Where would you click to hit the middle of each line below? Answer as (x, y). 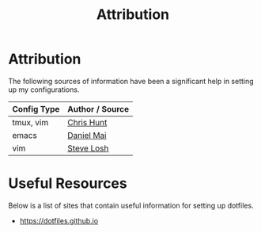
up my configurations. (44, 90)
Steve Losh (88, 148)
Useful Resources (68, 183)
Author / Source (98, 109)
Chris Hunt (87, 122)
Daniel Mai (87, 135)
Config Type (36, 109)
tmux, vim (30, 122)
